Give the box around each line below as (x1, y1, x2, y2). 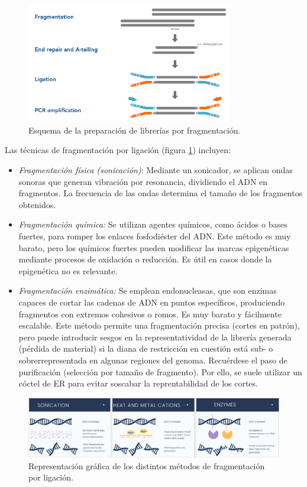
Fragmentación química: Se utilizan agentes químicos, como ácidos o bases (18, 218, 287, 230)
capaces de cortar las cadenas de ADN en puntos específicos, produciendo (18, 296, 285, 308)
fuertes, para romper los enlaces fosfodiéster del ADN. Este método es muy (18, 230, 291, 242)
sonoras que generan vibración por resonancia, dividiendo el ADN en (18, 175, 268, 187)
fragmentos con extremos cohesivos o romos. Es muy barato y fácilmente (18, 307, 282, 320)
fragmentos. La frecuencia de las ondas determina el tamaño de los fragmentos (18, 187, 303, 199)
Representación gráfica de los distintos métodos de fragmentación (28, 459, 265, 472)
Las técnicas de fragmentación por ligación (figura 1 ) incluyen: (5, 144, 231, 156)
